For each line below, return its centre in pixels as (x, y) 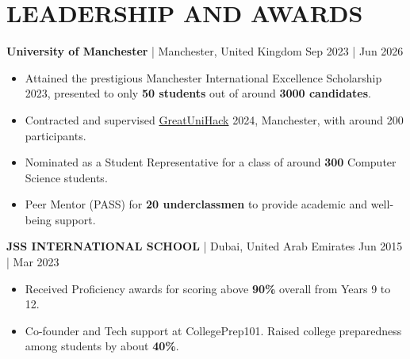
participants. (56, 135)
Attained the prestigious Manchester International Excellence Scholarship (203, 77)
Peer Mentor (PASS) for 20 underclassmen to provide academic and (196, 204)
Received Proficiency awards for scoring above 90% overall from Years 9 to (208, 288)
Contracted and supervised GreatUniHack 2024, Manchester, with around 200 (214, 119)
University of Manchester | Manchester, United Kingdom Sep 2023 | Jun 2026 (205, 51)
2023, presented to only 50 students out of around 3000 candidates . (198, 93)
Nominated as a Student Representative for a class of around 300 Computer (211, 162)
